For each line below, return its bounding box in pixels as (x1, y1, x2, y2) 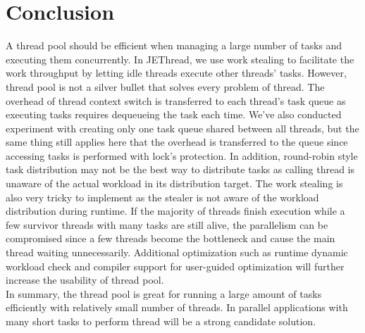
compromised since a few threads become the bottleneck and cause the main (6, 231, 335, 246)
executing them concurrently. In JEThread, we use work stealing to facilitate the (6, 51, 354, 66)
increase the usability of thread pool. (6, 272, 164, 287)
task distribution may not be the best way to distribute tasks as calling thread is (6, 162, 355, 177)
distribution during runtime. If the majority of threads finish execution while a (6, 203, 345, 218)
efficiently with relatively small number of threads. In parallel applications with (6, 300, 348, 315)
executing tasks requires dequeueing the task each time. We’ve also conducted (6, 107, 342, 122)
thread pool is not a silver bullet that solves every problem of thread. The (6, 79, 325, 94)
